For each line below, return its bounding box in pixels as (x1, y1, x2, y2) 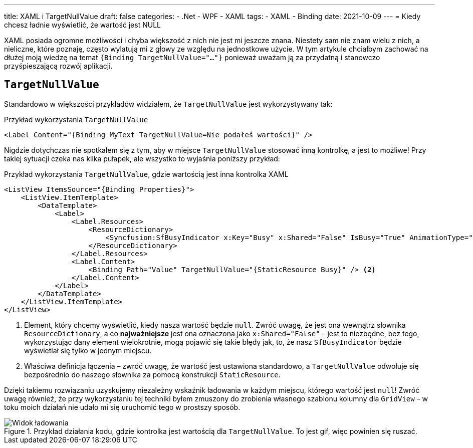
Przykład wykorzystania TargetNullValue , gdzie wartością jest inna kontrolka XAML (4, 169, 289, 178)
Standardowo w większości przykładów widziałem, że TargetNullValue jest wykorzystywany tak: (4, 99, 333, 108)
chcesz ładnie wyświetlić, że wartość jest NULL (4, 21, 161, 29)
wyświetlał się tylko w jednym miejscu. (24, 346, 152, 355)
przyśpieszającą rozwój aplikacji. (4, 62, 113, 70)
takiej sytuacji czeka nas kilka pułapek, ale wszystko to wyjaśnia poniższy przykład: (4, 154, 280, 163)
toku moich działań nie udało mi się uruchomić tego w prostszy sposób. (4, 402, 241, 411)
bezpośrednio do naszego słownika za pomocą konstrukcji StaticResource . (24, 370, 281, 379)
